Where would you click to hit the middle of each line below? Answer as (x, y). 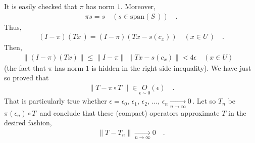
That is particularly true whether (56, 101)
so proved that (27, 78)
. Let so (204, 101)
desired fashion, (28, 123)
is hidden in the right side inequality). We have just (171, 67)
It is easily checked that (41, 6)
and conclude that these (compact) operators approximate (130, 112)
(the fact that (25, 67)
